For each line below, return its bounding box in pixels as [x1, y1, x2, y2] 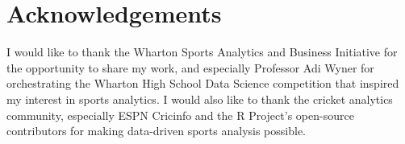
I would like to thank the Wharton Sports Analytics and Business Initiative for [6, 43, 398, 60]
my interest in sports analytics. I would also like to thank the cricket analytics [6, 90, 393, 107]
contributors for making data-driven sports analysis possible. [6, 122, 306, 139]
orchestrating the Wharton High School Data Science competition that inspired [6, 75, 399, 92]
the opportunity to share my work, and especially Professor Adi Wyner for [6, 59, 374, 76]
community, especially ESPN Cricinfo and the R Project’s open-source [6, 106, 354, 123]
